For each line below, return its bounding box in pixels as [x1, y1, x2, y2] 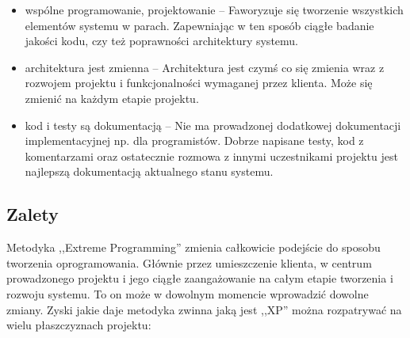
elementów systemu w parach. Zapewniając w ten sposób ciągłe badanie [25, 17, 374, 33]
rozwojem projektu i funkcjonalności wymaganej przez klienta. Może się [25, 74, 373, 91]
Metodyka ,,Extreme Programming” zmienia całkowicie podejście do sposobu [6, 239, 381, 256]
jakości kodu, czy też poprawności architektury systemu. [25, 32, 298, 49]
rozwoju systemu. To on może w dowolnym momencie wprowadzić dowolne [6, 285, 369, 302]
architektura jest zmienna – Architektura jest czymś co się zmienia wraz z [25, 59, 385, 75]
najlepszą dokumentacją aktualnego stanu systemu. [25, 163, 274, 180]
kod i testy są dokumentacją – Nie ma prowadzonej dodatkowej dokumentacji [25, 116, 401, 133]
